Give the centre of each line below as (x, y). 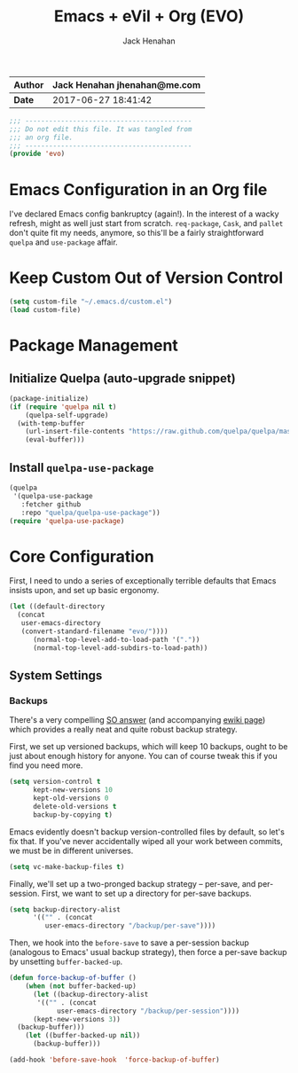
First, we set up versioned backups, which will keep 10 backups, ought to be (149, 747)
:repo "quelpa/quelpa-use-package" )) (91, 513)
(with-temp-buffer (51, 423)
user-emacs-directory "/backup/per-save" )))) (130, 926)
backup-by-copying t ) (73, 815)
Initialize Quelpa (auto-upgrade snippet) (123, 378)
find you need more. (46, 765)
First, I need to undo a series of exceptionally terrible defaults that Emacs (143, 581)
